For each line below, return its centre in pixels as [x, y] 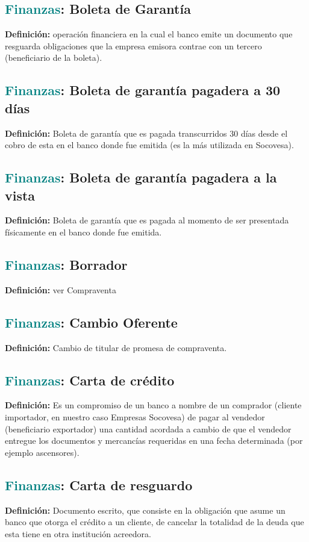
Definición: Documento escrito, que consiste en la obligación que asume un [145, 510]
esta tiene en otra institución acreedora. [78, 533]
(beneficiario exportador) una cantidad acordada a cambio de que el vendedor [148, 428]
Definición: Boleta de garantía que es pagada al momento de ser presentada [147, 220]
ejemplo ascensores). [42, 452]
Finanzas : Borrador [66, 264]
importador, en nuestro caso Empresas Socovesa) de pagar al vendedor [135, 416]
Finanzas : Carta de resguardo [99, 484]
